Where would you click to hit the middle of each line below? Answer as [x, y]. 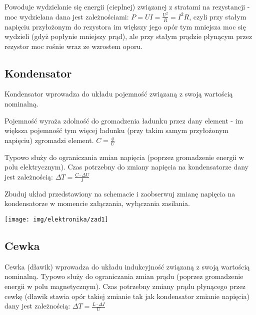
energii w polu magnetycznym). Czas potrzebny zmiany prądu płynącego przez [125, 286]
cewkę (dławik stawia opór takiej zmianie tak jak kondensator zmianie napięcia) [127, 296]
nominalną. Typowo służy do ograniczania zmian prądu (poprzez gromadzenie [124, 276]
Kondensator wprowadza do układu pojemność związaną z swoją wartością [119, 94]
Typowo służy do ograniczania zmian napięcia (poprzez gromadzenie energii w [124, 157]
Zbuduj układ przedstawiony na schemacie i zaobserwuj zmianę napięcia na [120, 193]
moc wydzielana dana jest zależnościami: [67, 16]
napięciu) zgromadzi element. [49, 140]
